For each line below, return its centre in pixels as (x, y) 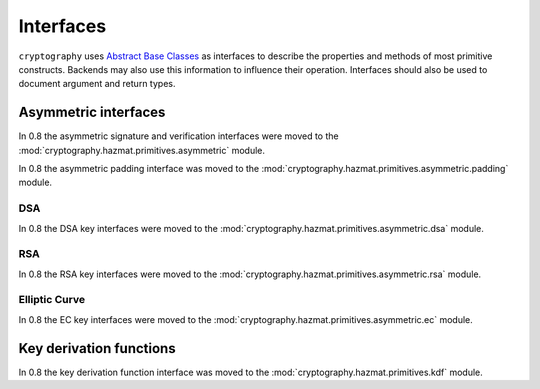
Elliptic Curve (51, 300)
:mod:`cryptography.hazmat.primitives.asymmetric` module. (141, 150)
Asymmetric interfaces (92, 112)
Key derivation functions (97, 348)
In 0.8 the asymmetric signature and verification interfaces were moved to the (178, 136)
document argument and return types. (97, 84)
